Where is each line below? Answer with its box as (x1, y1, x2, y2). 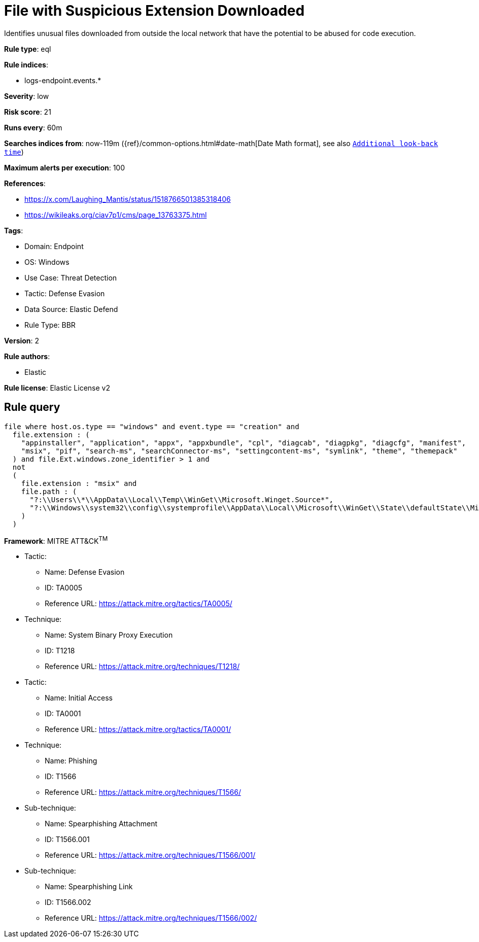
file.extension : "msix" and (21, 479, 137, 487)
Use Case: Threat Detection (24, 273, 117, 282)
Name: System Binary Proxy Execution (45, 631, 173, 640)
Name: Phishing (45, 756, 97, 765)
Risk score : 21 (4, 107, 51, 116)
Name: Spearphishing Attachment (45, 819, 158, 828)
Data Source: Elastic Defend (24, 304, 118, 313)
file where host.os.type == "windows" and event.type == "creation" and (4, 422, 299, 431)
